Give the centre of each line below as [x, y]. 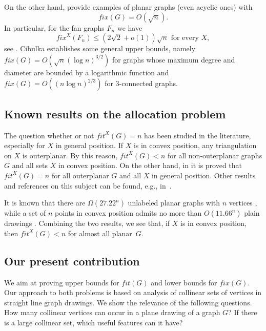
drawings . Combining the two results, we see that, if [87, 223]
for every [185, 38]
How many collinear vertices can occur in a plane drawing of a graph [112, 312]
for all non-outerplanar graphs [215, 155]
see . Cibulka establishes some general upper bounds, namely [100, 48]
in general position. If [89, 145]
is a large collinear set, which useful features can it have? [94, 322]
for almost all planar [100, 233]
